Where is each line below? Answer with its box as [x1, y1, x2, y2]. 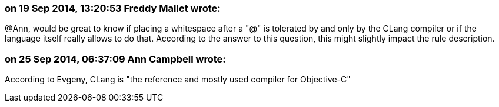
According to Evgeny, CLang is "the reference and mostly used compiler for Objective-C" [5, 74, 351, 85]
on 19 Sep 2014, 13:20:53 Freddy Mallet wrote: [5, 2, 221, 14]
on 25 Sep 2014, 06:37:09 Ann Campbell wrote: [5, 53, 226, 65]
